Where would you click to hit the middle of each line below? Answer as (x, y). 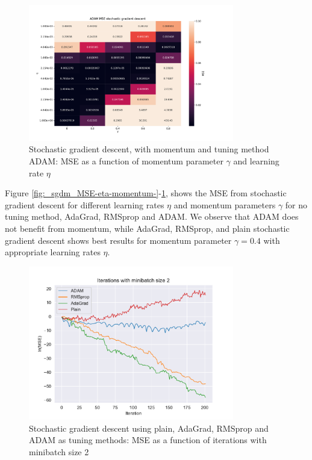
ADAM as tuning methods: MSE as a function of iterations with (148, 440)
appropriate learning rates (53, 252)
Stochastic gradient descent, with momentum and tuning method (149, 149)
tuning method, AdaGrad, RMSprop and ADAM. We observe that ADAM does (152, 216)
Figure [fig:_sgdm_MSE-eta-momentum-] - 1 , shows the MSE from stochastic (146, 193)
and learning (256, 161)
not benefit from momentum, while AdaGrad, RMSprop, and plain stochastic (147, 228)
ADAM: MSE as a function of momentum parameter (126, 161)
